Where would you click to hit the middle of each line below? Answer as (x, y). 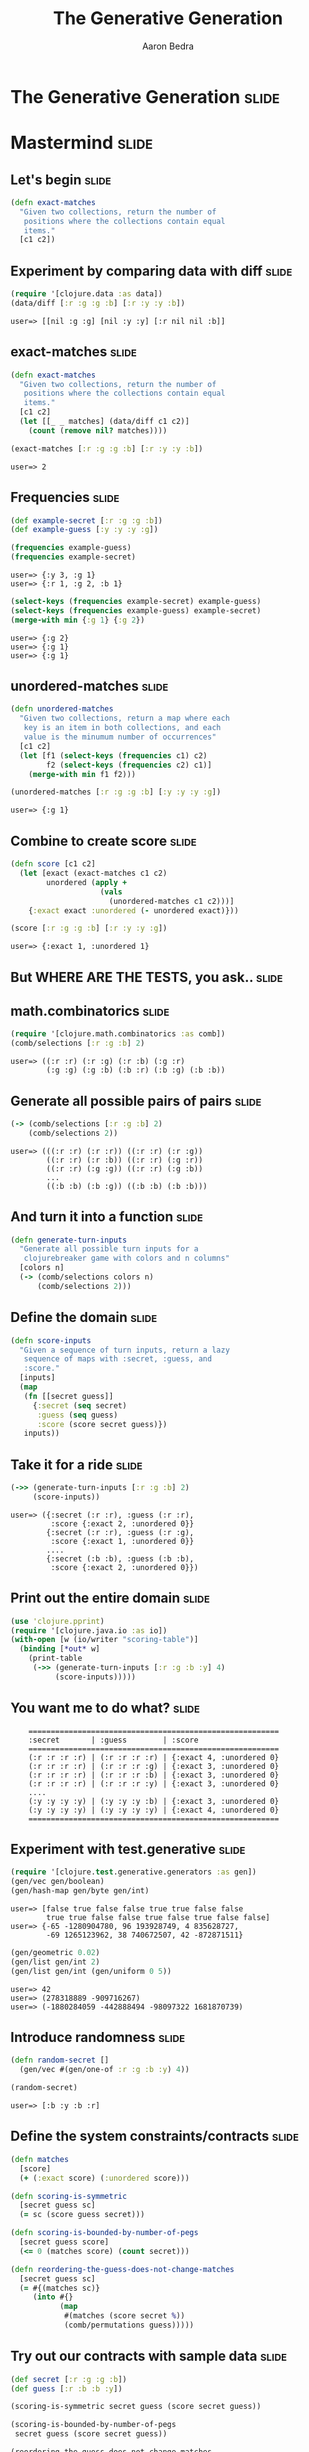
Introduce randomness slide (98, 2037)
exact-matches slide (73, 352)
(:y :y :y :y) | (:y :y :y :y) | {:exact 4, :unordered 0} (154, 1810)
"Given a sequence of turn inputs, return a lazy (124, 1350)
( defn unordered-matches (62, 709)
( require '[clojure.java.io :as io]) (89, 1630)
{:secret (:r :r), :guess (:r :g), (120, 1532)
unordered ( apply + (87, 882)
